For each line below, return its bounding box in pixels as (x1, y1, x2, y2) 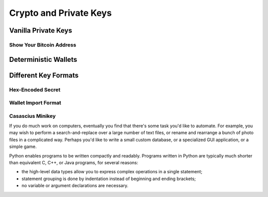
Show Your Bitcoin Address (9, 41, 76, 48)
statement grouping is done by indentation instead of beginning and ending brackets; (21, 176, 196, 182)
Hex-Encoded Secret (9, 86, 61, 93)
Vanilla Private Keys (9, 26, 72, 35)
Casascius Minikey (9, 112, 56, 119)
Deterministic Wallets (9, 55, 77, 64)
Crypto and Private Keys (9, 7, 112, 18)
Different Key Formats (9, 71, 79, 79)
